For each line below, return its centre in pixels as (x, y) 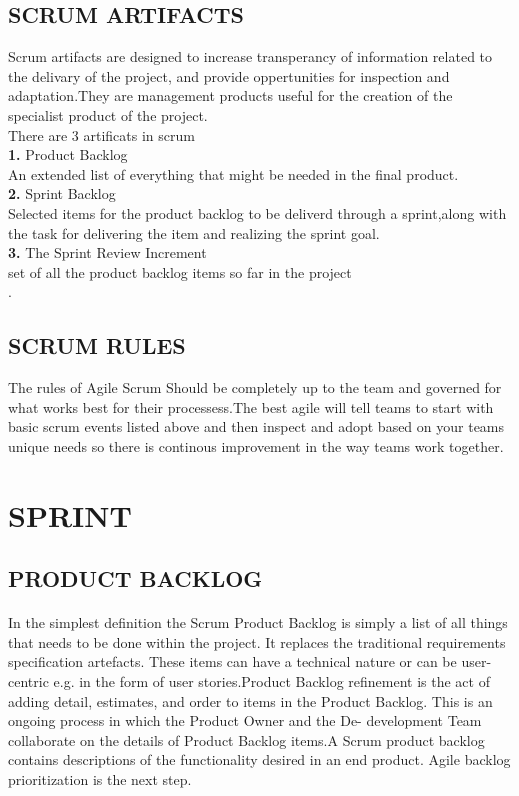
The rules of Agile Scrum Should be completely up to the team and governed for (255, 387)
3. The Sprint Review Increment (107, 252)
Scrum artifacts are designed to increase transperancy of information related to (250, 56)
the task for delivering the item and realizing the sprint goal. (194, 232)
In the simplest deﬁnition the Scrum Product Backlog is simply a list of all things (258, 622)
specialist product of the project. (108, 114)
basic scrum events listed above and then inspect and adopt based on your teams (256, 426)
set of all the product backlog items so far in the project (180, 271)
